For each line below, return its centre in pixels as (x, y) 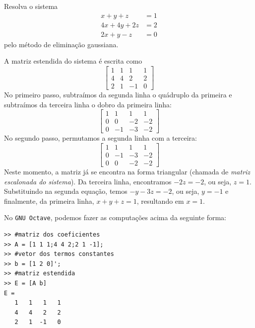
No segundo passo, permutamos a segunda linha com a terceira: (100, 138)
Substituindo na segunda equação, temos (66, 191)
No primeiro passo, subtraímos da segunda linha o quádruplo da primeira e (118, 94)
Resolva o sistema (31, 6)
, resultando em (160, 201)
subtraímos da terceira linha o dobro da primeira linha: (88, 104)
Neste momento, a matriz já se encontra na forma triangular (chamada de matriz (127, 171)
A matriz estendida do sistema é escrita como (73, 61)
